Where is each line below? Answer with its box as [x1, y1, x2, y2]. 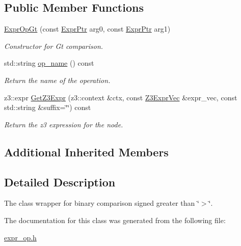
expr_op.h [4, 232, 37, 242]
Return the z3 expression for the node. [4, 119, 123, 129]
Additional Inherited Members [4, 144, 169, 159]
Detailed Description [4, 174, 116, 189]
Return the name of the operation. [4, 74, 111, 85]
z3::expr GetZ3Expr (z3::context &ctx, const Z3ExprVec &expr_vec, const [4, 92, 237, 102]
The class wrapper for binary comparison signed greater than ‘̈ [4, 198, 199, 208]
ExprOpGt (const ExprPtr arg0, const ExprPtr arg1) [4, 23, 171, 34]
